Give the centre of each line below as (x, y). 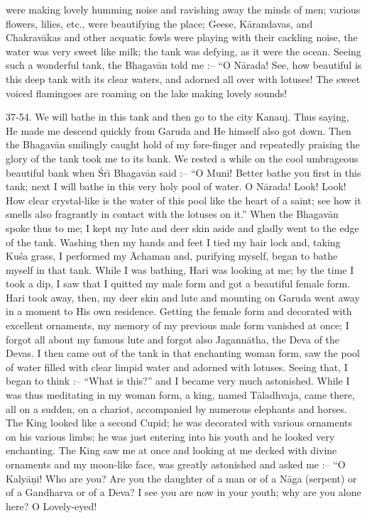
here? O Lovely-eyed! (51, 506)
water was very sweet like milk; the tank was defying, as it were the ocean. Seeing (183, 51)
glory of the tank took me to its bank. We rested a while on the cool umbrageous (182, 158)
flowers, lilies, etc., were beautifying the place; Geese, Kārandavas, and (159, 23)
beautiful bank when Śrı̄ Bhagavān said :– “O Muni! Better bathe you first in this (183, 172)
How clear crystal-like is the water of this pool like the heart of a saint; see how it (183, 200)
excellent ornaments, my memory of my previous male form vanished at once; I (177, 325)
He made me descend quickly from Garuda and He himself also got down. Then (179, 130)
